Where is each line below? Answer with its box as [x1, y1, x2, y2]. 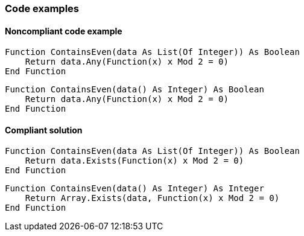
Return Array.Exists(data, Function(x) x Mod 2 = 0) [25, 193, 280, 203]
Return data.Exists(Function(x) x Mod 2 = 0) [25, 156, 244, 166]
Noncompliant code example [5, 25, 122, 36]
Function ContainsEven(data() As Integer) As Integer [5, 183, 264, 194]
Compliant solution [5, 124, 83, 135]
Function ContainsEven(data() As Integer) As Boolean [5, 85, 264, 95]
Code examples [5, 2, 80, 14]
